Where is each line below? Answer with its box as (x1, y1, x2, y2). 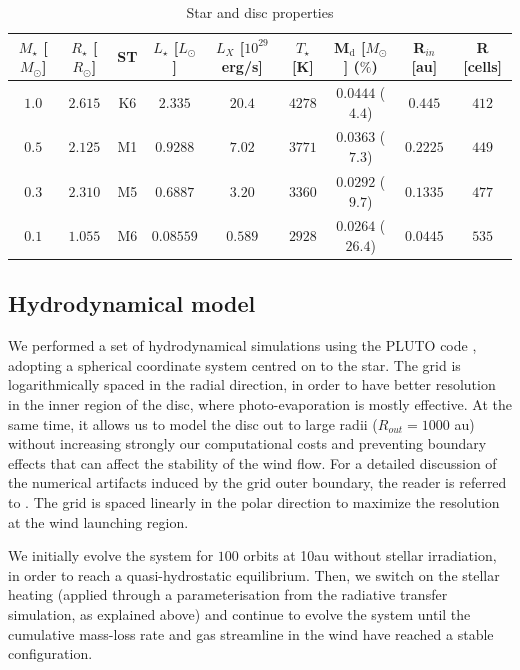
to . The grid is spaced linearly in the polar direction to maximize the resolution (8, 491, 500, 512)
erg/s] (221, 56, 263, 77)
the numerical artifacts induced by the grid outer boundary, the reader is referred (8, 472, 507, 493)
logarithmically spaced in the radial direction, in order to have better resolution (8, 374, 496, 395)
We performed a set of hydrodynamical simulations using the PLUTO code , (8, 335, 477, 356)
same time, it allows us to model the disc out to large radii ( (8, 413, 378, 434)
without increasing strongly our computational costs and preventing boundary (8, 433, 487, 454)
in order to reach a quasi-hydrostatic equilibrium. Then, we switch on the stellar (8, 564, 500, 585)
